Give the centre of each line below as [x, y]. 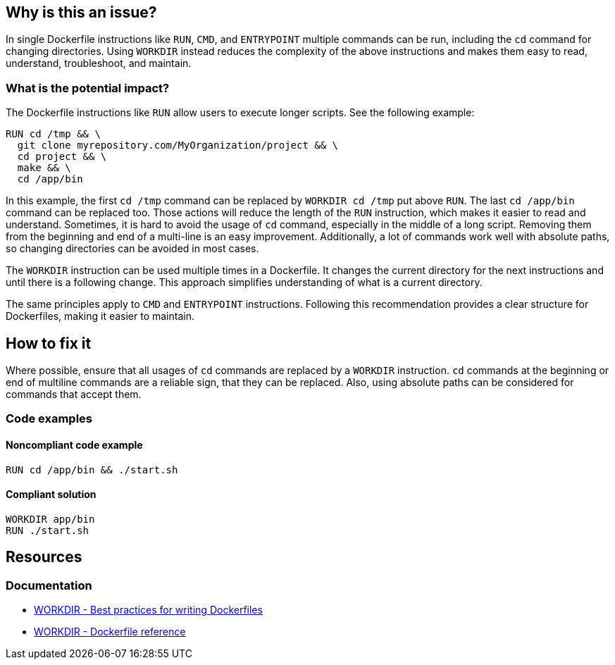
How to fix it [49, 343]
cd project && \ [62, 157]
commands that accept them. [74, 394]
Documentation [49, 585]
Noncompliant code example [74, 445]
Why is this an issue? [81, 12]
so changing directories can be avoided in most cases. [132, 249]
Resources [44, 557]
